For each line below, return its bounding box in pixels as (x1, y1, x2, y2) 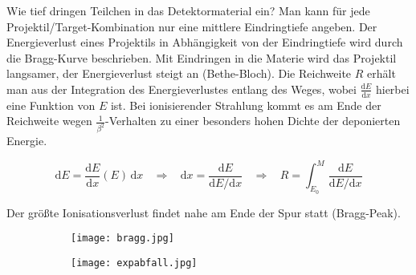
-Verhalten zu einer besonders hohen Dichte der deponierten (104, 112, 401, 129)
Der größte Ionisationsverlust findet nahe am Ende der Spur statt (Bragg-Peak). (6, 204, 401, 220)
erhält (367, 65, 396, 82)
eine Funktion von (6, 96, 96, 113)
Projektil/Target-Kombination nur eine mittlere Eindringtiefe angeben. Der (6, 18, 377, 34)
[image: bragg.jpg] (71, 233, 174, 245)
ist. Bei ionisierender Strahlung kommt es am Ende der (110, 96, 381, 113)
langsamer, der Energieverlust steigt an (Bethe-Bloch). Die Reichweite (6, 65, 352, 82)
